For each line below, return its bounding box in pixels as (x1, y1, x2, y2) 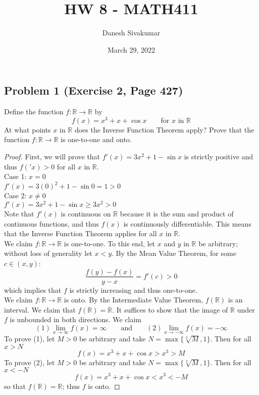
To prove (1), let (4, 333, 55, 344)
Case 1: (4, 171, 27, 182)
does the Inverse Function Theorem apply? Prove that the (74, 124, 254, 135)
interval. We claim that (4, 304, 76, 315)
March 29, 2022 (107, 44, 156, 55)
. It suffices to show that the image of (112, 304, 228, 315)
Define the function (4, 106, 64, 117)
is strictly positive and (184, 151, 253, 161)
